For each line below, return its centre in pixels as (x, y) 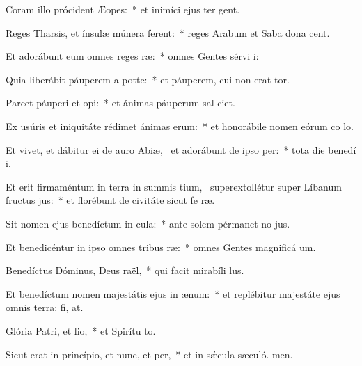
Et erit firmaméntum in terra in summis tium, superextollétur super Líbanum (174, 186)
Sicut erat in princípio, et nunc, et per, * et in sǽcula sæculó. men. (149, 354)
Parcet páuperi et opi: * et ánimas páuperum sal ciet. (120, 103)
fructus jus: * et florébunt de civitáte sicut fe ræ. (110, 200)
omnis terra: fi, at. (45, 307)
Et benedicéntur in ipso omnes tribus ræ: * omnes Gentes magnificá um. (161, 247)
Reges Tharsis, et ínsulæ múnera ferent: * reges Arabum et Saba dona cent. (168, 32)
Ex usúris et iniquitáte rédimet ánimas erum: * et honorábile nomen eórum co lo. (180, 126)
